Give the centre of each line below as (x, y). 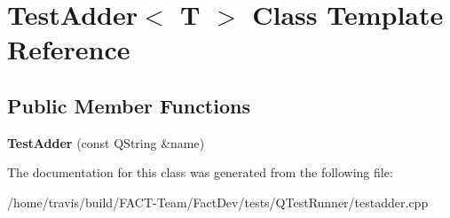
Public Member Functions (129, 105)
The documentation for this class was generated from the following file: (200, 172)
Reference (69, 49)
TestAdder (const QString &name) (106, 142)
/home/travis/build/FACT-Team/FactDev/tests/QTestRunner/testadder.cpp (218, 202)
